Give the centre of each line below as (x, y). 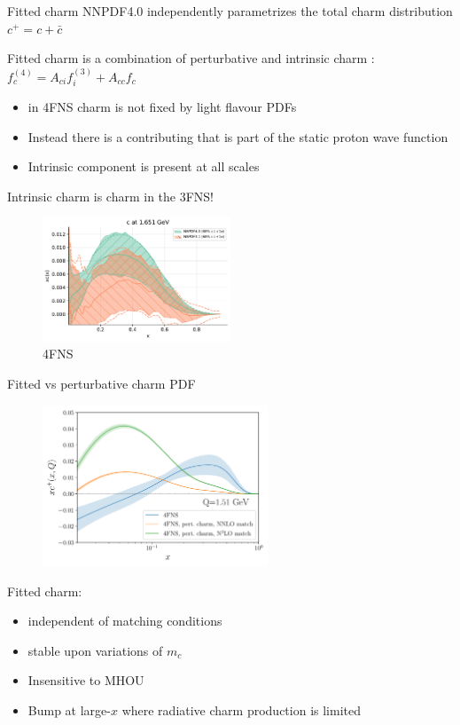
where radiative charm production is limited (242, 710)
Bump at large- (69, 710)
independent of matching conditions (125, 621)
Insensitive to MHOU (86, 680)
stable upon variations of (95, 650)
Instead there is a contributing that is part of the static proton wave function (238, 136)
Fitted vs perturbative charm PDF (101, 383)
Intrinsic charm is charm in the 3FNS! (111, 196)
